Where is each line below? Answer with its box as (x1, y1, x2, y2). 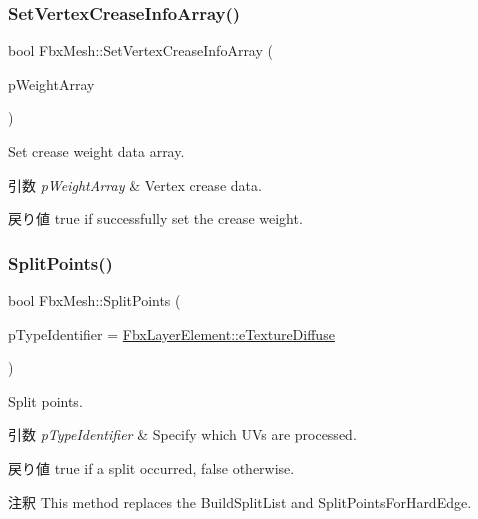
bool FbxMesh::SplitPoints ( (8, 290, 181, 310)
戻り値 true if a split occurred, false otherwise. (8, 457, 295, 478)
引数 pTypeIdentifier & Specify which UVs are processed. (8, 424, 357, 445)
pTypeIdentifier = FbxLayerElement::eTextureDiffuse (8, 323, 335, 344)
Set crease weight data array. (8, 141, 185, 161)
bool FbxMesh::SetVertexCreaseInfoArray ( (8, 40, 273, 61)
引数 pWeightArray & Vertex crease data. (8, 174, 262, 195)
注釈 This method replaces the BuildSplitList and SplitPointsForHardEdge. (8, 491, 472, 512)
